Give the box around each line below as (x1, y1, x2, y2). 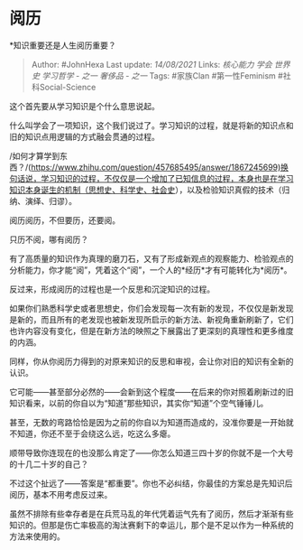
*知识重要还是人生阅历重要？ (9, 40, 117, 51)
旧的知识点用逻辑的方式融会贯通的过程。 (9, 131, 160, 142)
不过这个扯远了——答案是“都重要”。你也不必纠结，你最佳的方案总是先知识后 (9, 478, 293, 489)
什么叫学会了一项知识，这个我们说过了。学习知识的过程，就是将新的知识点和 (9, 119, 294, 131)
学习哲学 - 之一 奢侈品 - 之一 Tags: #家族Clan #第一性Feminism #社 (41, 70, 291, 81)
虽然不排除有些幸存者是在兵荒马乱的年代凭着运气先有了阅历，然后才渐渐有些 (9, 508, 294, 519)
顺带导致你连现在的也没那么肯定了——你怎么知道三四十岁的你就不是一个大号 (9, 447, 294, 458)
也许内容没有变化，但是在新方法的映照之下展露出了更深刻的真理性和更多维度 (9, 325, 294, 336)
